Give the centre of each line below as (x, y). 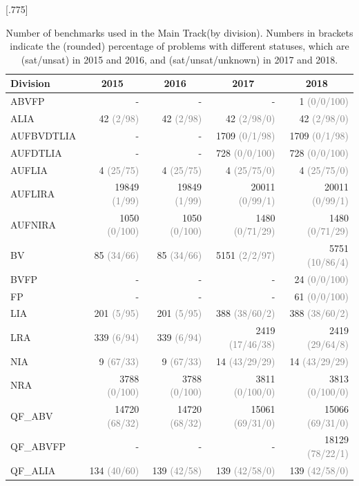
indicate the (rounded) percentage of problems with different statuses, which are (179, 46)
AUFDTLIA (36, 152)
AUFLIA (29, 169)
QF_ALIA (33, 470)
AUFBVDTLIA (43, 135)
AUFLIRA (33, 194)
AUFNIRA (33, 224)
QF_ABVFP (38, 446)
